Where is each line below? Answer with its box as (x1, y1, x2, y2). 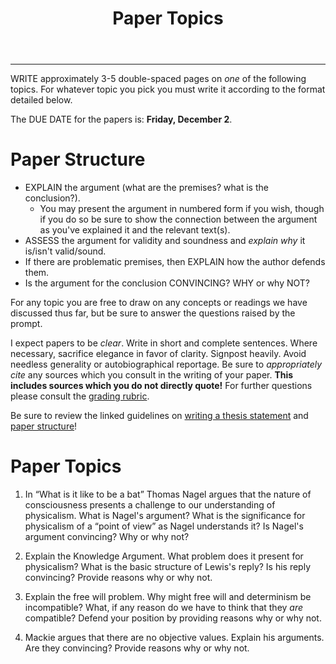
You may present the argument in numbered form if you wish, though (39, 203, 325, 215)
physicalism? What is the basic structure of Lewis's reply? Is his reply (24, 561, 312, 573)
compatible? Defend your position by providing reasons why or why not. (24, 612, 322, 624)
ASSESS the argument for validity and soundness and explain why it (24, 235, 306, 247)
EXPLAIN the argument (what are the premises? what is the (24, 182, 269, 194)
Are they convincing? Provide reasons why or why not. (24, 642, 250, 654)
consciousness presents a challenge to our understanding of (24, 499, 276, 511)
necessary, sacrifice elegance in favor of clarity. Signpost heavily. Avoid (10, 348, 307, 360)
